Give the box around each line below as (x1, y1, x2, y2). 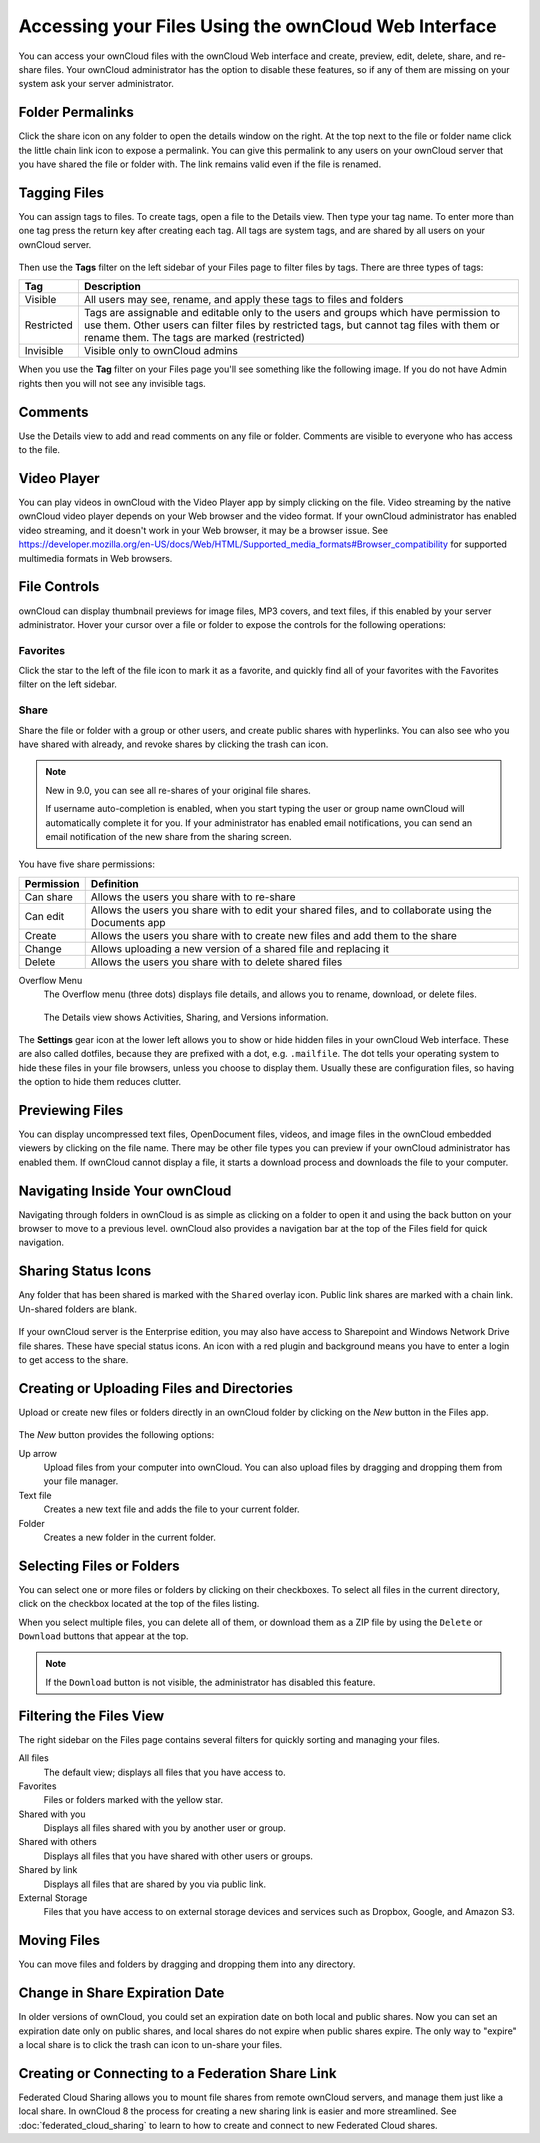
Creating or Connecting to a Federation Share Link (18, 2065, 337, 2082)
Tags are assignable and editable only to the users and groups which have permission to (83, 306, 501, 320)
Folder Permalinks (18, 104, 134, 121)
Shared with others (18, 1836, 97, 1848)
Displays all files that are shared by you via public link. (43, 1878, 267, 1890)
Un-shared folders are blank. (18, 1303, 138, 1315)
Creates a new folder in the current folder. (43, 1531, 217, 1543)
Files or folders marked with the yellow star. (43, 1794, 224, 1806)
